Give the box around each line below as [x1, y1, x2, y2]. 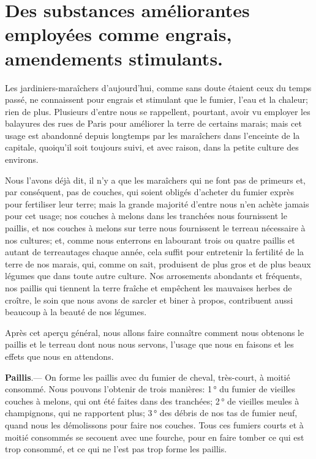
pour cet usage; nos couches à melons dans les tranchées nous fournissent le [5, 209, 287, 222]
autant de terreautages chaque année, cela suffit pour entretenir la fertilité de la [5, 245, 304, 258]
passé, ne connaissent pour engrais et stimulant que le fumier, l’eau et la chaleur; [5, 93, 308, 106]
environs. [5, 153, 39, 166]
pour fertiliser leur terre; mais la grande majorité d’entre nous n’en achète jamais [5, 197, 309, 210]
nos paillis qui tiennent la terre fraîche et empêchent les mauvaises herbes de [5, 282, 292, 294]
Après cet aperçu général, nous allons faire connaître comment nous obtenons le [5, 326, 304, 338]
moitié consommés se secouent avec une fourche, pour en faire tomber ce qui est [5, 430, 304, 443]
